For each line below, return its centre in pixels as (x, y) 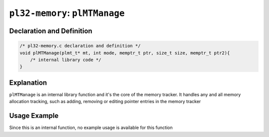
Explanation (28, 82)
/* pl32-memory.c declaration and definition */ (80, 46)
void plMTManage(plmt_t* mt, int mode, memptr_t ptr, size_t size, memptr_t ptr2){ (125, 53)
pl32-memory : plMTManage (67, 13)
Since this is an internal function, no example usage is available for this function (91, 128)
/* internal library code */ (66, 60)
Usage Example (34, 116)
